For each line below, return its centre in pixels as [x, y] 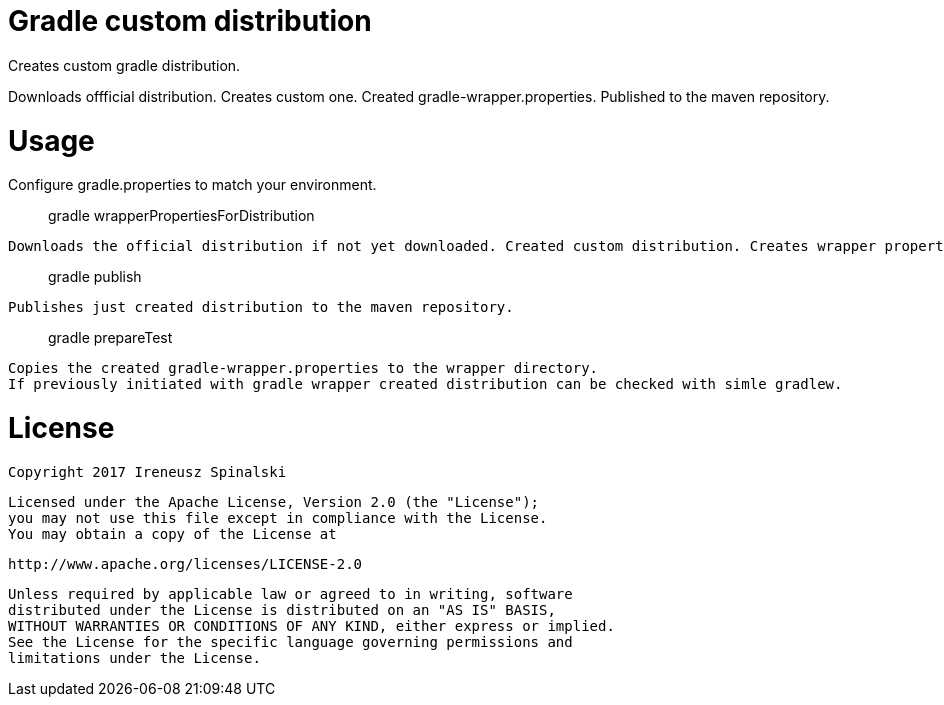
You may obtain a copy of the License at [172, 533]
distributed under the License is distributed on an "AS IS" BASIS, [282, 609]
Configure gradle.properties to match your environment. [192, 185]
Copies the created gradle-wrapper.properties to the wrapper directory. [303, 368]
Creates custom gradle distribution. [124, 65]
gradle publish [95, 277]
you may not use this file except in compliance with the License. [278, 517]
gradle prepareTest [110, 338]
